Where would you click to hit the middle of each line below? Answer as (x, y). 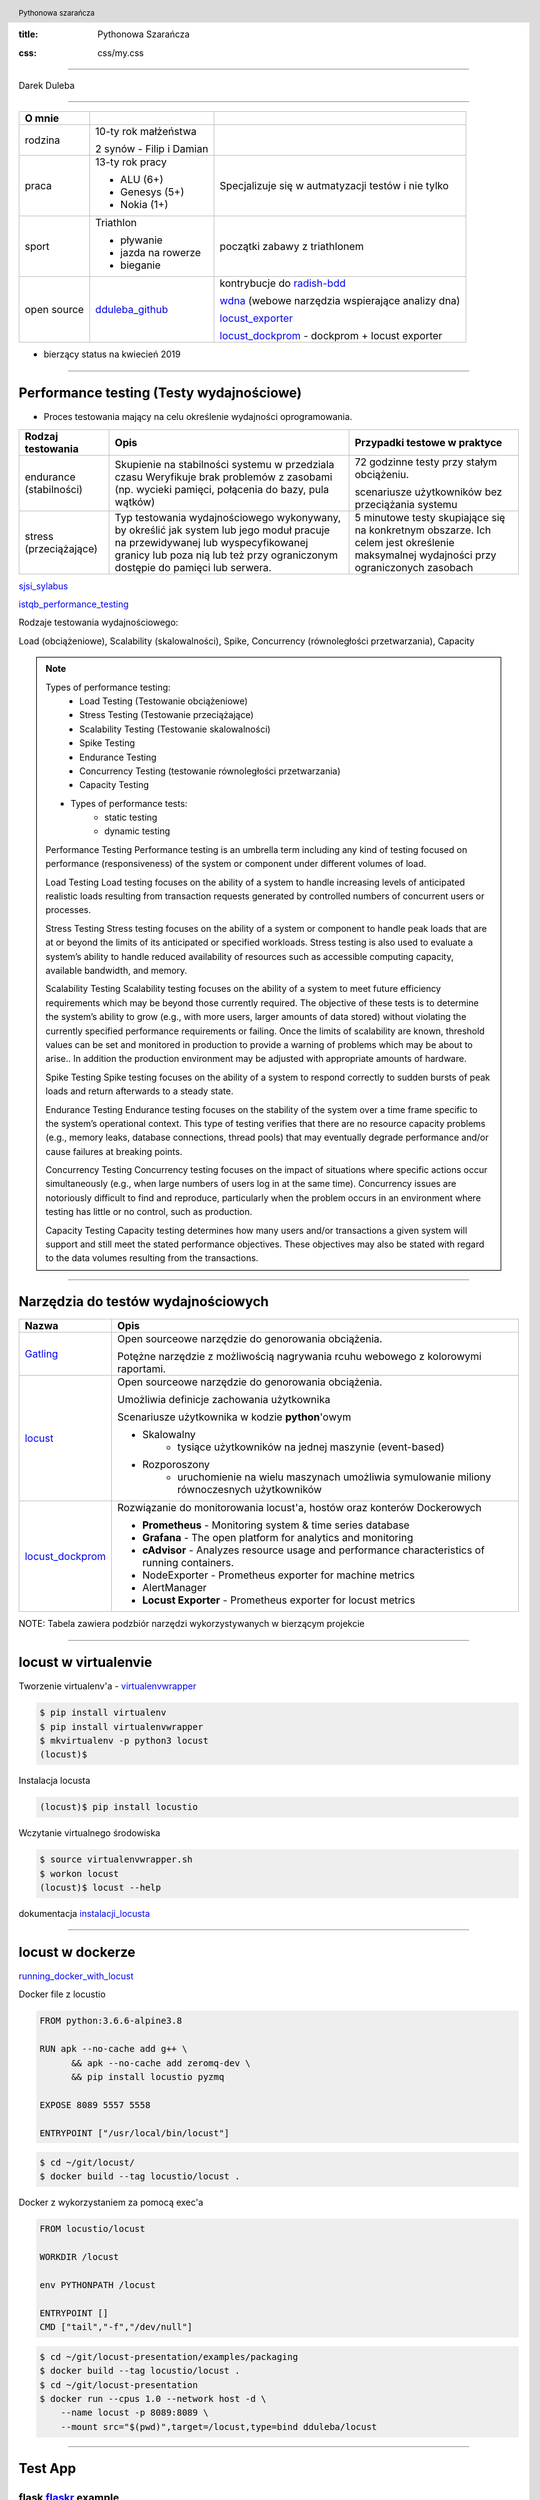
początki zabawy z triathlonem (292, 247)
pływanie (142, 240)
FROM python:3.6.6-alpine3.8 (111, 2021)
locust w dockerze (77, 1951)
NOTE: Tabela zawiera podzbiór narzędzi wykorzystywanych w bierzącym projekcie (191, 1624)
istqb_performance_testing (73, 604)
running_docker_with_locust (76, 1976)
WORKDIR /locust (79, 2257)
